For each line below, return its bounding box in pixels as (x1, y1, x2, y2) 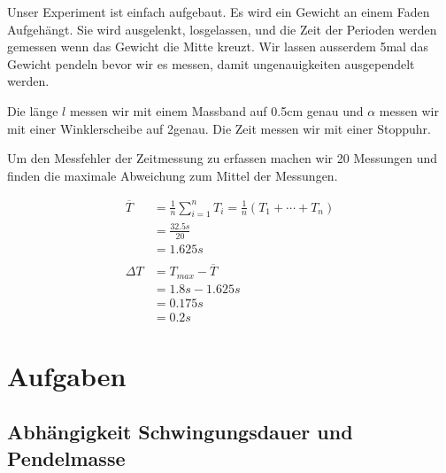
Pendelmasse (7, 444, 126, 471)
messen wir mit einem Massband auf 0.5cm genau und (69, 101, 364, 120)
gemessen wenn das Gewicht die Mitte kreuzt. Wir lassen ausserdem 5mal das (7, 37, 428, 56)
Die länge (7, 101, 58, 120)
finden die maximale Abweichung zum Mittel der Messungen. (7, 166, 338, 184)
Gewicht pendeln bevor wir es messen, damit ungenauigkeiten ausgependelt (7, 54, 415, 73)
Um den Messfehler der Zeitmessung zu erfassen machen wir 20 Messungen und (7, 149, 438, 167)
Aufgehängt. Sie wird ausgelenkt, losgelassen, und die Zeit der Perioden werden (7, 19, 437, 38)
